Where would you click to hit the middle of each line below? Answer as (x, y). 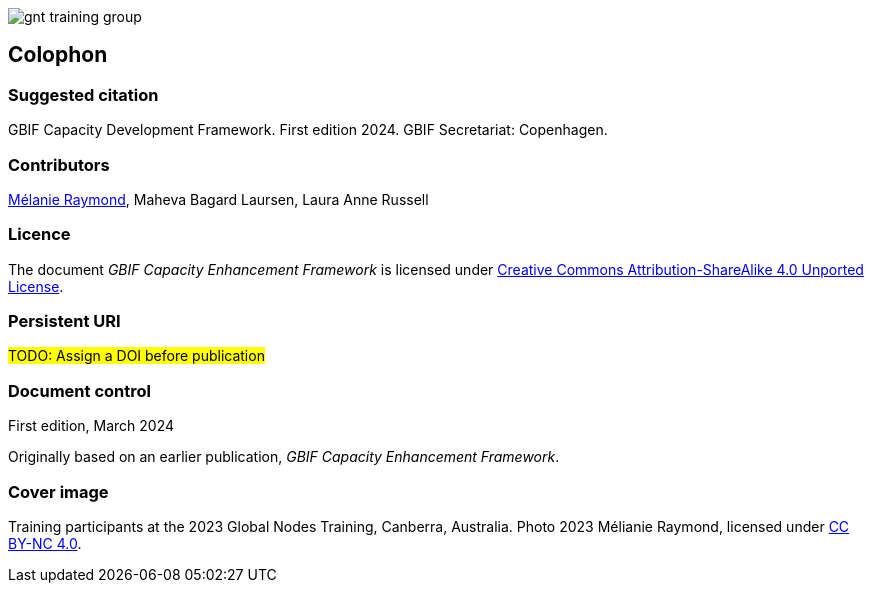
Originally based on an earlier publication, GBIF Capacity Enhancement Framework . (284, 457)
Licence (39, 234)
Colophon (58, 55)
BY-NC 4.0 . (45, 543)
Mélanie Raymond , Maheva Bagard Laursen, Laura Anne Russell (218, 199)
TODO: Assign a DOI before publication (136, 356)
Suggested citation (83, 94)
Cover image (58, 491)
